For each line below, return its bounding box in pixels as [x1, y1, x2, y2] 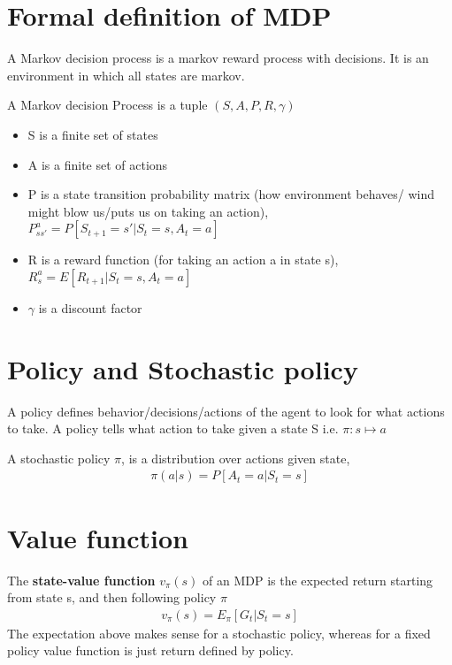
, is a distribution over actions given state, [121, 448, 350, 467]
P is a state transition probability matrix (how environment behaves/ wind [27, 185, 434, 203]
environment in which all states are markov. [7, 65, 245, 84]
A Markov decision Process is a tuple [7, 96, 208, 114]
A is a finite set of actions [27, 155, 168, 173]
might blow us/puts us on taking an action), [27, 202, 269, 220]
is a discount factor [38, 298, 142, 317]
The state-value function [7, 570, 156, 589]
